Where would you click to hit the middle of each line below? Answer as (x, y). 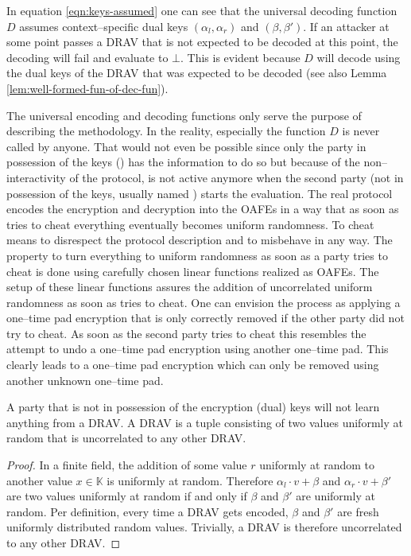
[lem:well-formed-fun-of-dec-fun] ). (87, 88)
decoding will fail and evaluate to (87, 57)
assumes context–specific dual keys (104, 26)
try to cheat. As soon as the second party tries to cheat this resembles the (186, 333)
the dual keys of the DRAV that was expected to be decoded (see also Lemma (197, 73)
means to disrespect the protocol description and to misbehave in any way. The (200, 240)
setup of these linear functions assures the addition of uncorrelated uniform (190, 287)
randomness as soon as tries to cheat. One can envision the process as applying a (204, 302)
